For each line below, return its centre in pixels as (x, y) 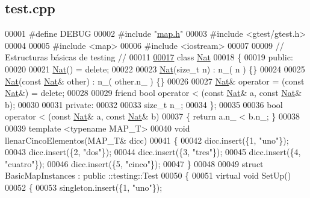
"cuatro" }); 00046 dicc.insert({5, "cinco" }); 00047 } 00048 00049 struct (134, 163)
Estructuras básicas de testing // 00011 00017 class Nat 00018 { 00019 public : (149, 57)
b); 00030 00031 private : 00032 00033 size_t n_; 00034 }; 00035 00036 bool (144, 104)
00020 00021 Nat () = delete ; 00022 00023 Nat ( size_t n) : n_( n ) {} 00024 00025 (155, 69)
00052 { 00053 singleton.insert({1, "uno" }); (84, 187)
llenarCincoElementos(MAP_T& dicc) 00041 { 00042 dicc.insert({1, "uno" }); (147, 140)
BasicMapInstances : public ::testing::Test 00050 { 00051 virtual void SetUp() (148, 175)
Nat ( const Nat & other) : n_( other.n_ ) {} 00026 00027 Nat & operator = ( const (155, 81)
